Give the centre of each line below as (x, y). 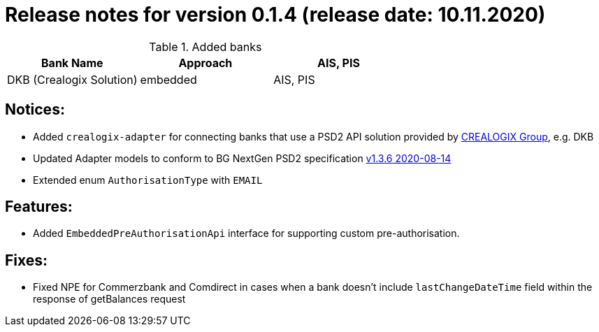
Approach (205, 63)
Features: (39, 207)
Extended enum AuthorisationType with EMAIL (148, 180)
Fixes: (27, 260)
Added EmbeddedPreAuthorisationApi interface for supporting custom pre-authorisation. (246, 233)
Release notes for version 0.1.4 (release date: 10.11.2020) (275, 15)
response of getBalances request (109, 299)
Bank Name (72, 63)
